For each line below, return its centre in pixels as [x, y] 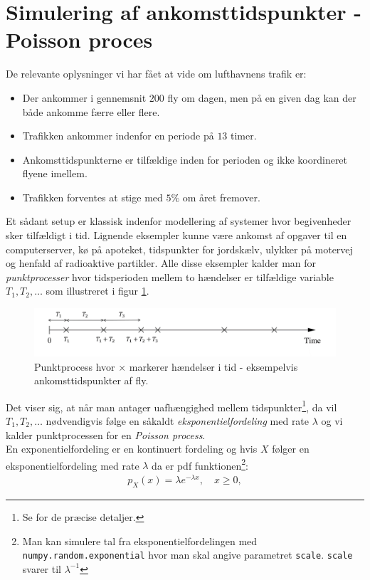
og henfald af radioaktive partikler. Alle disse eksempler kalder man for [161, 263]
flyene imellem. [55, 173]
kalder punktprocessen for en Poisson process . [106, 434]
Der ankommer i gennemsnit [84, 97]
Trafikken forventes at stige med [92, 197]
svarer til [42, 568]
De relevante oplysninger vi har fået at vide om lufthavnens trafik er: [156, 74]
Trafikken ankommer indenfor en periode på [118, 136]
